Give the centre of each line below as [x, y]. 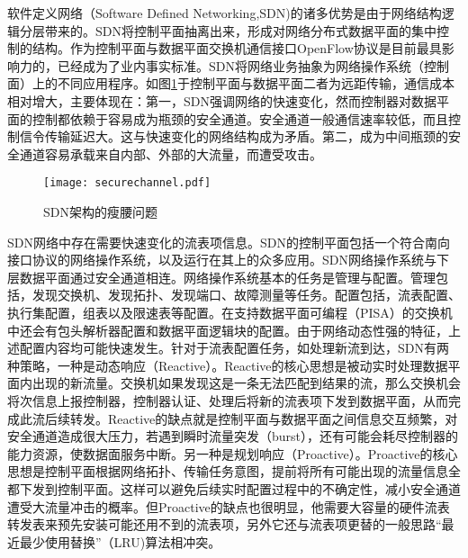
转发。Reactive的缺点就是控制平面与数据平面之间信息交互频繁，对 [264, 418]
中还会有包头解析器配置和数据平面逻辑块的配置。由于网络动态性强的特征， [228, 330]
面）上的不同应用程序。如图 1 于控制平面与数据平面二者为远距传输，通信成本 [231, 83]
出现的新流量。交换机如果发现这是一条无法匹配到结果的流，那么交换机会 [246, 383]
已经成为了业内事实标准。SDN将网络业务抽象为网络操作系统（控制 [253, 65]
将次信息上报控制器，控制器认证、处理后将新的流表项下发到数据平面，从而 [228, 400]
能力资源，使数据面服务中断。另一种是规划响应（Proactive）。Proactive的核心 [233, 453]
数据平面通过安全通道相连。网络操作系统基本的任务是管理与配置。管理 [227, 277]
